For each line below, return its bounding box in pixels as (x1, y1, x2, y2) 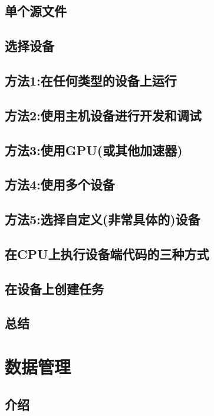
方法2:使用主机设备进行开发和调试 (5, 106, 202, 124)
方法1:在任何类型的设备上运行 (5, 71, 177, 89)
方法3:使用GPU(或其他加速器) (5, 140, 183, 159)
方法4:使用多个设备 (5, 175, 115, 194)
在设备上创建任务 (5, 279, 104, 297)
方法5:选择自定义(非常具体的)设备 (5, 210, 200, 228)
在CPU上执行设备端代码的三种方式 (5, 244, 209, 263)
